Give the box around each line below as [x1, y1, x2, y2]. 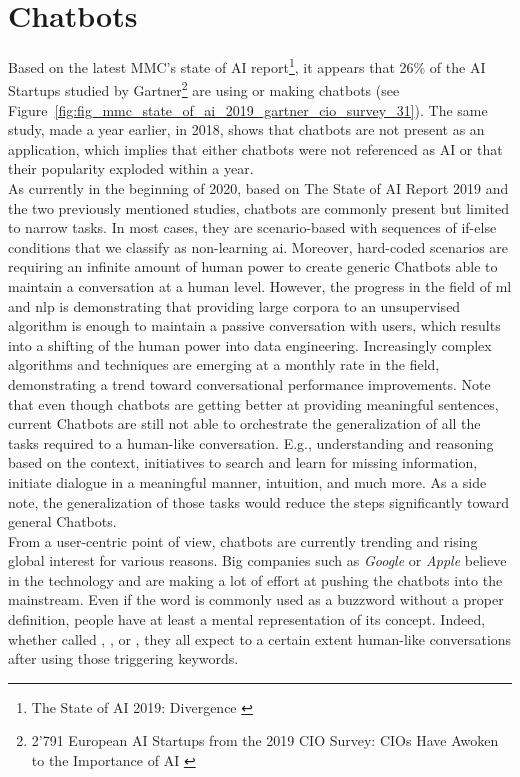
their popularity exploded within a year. [8, 158, 254, 179]
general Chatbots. [8, 511, 117, 532]
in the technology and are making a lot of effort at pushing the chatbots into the [8, 569, 503, 590]
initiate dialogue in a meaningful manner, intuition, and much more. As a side [8, 471, 487, 492]
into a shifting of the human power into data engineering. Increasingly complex [8, 334, 492, 355]
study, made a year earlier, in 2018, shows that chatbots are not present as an [8, 119, 485, 140]
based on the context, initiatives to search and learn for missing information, [8, 452, 478, 473]
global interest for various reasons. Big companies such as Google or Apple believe [8, 550, 507, 571]
